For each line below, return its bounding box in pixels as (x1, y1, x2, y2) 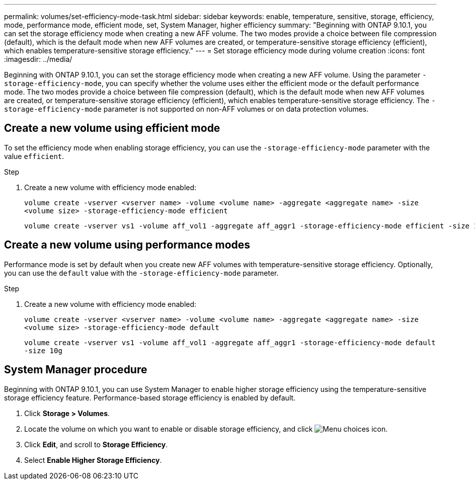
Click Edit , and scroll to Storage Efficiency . (24, 440, 168, 449)
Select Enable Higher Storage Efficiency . (24, 455, 162, 464)
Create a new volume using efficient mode (4, 122, 220, 135)
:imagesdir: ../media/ (4, 55, 72, 63)
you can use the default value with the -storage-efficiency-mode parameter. (4, 268, 279, 277)
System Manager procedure (4, 363, 147, 376)
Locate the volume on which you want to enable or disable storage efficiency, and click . (24, 424, 388, 433)
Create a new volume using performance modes (4, 238, 251, 252)
